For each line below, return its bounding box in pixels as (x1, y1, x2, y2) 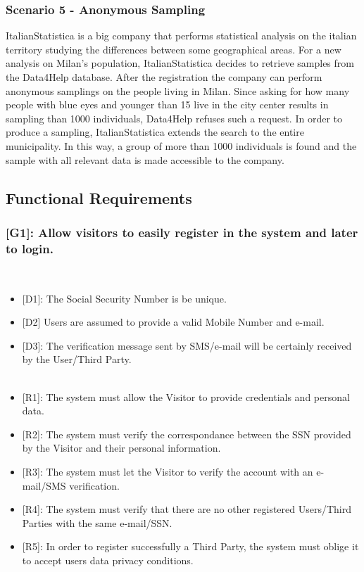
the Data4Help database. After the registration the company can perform (6, 70, 322, 84)
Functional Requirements (6, 186, 192, 208)
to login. (6, 239, 54, 257)
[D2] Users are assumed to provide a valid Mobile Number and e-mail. (22, 314, 325, 329)
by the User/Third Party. (22, 352, 132, 367)
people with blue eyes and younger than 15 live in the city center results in (6, 97, 329, 112)
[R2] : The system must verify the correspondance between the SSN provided (22, 426, 351, 441)
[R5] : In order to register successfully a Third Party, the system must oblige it (22, 539, 359, 554)
